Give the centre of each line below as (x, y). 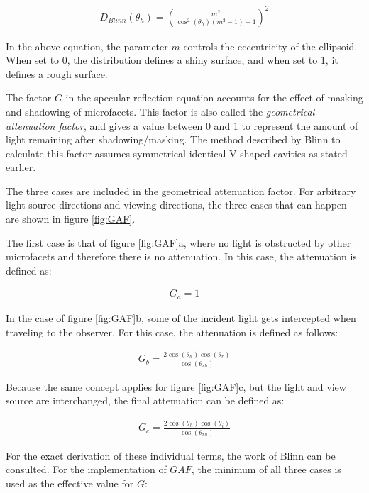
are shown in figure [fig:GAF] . (71, 219)
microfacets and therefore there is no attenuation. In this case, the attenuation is (181, 256)
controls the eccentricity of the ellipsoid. (270, 46)
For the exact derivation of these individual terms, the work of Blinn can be (171, 455)
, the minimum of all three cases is (266, 469)
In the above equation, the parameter (87, 46)
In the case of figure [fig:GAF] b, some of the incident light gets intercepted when (181, 317)
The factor (29, 98)
